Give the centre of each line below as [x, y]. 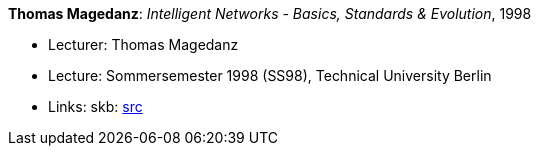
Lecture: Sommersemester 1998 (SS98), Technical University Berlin [270, 75]
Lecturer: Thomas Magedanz [143, 44]
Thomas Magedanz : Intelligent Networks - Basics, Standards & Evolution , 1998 [270, 13]
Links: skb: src [95, 106]
